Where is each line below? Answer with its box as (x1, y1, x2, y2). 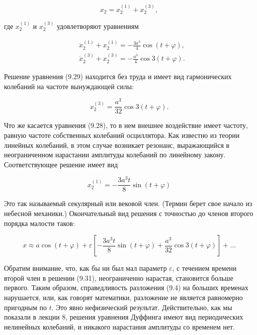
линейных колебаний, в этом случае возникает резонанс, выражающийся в (4, 139, 230, 150)
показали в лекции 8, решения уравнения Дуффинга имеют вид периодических (4, 312, 244, 322)
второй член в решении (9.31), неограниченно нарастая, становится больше (4, 272, 234, 283)
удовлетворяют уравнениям (57, 21, 139, 31)
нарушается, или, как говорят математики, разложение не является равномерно (4, 292, 243, 302)
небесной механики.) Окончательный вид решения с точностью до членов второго (4, 208, 254, 219)
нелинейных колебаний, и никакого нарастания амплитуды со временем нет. (4, 321, 235, 332)
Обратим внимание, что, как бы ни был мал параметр (4, 263, 167, 273)
